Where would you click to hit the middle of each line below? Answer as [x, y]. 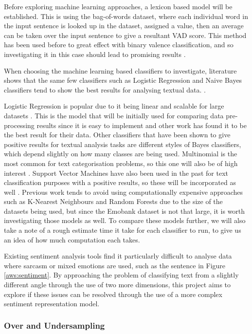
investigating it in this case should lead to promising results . [95, 54]
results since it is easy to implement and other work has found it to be [142, 125]
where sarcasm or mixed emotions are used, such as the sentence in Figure [115, 265]
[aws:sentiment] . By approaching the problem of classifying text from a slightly [121, 275]
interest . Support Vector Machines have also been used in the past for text [116, 173]
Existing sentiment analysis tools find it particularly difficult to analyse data [118, 256]
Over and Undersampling [54, 325]
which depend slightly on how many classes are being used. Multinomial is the [121, 154]
